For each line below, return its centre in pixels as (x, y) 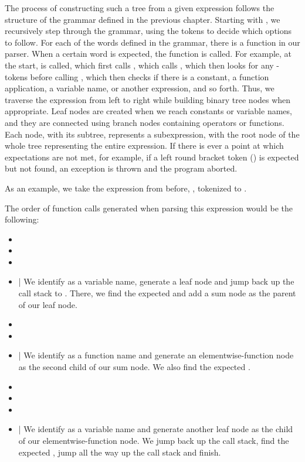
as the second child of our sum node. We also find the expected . (134, 367)
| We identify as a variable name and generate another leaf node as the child (156, 429)
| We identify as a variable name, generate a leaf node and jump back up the (156, 281)
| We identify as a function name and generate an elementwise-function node (156, 355)
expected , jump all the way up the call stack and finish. (120, 452)
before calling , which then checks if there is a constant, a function (150, 76)
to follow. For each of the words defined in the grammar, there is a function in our (152, 42)
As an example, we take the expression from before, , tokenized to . (126, 188)
